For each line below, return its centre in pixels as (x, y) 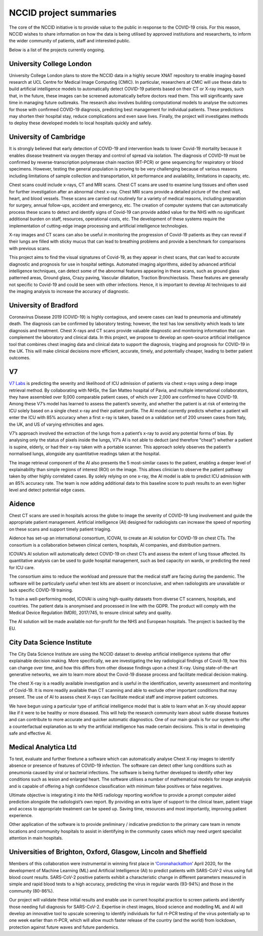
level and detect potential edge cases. (47, 490)
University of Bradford (44, 305)
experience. (21, 816)
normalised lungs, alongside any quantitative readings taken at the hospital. (85, 454)
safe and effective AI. (30, 733)
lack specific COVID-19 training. (41, 590)
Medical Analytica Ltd (43, 747)
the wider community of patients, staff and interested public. (70, 41)
